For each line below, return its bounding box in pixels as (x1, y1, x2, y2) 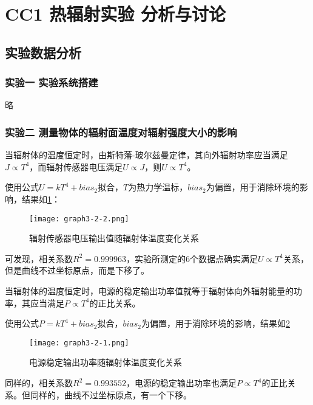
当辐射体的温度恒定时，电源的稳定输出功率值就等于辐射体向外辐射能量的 (5, 285, 294, 297)
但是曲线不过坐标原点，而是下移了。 (5, 264, 149, 277)
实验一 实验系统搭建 (5, 75, 98, 90)
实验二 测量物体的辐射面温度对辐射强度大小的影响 (5, 124, 237, 139)
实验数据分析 (5, 43, 81, 61)
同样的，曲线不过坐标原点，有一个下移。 (30, 388, 192, 401)
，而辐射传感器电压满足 (29, 160, 123, 173)
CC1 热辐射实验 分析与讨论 (5, 1, 226, 26)
